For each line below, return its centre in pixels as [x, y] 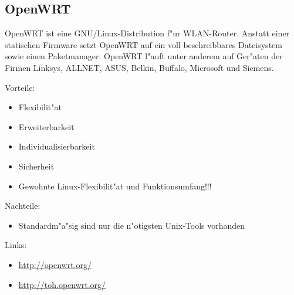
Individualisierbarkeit [57, 146]
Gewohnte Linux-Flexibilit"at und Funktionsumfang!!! [115, 186]
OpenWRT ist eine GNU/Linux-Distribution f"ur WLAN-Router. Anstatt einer [147, 33]
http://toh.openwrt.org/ [62, 284]
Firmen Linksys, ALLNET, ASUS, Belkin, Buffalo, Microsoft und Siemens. [139, 67]
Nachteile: [23, 206]
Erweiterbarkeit [46, 126]
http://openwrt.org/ [55, 264]
